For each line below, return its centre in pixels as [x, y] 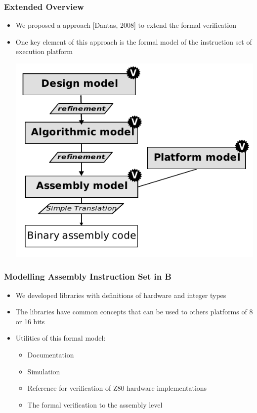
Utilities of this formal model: [61, 338]
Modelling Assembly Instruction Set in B [88, 276]
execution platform [44, 51]
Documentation [51, 354]
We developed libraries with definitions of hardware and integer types [121, 295]
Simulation [44, 371]
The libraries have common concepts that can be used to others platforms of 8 [134, 312]
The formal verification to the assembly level [95, 404]
